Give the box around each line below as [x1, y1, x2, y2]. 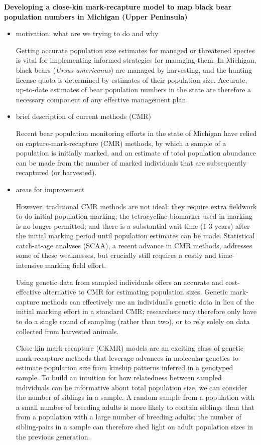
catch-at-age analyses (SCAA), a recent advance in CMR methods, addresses [16, 240, 252, 250]
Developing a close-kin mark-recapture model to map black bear [4, 2, 232, 12]
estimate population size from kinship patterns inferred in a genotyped [16, 362, 233, 373]
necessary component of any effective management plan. [16, 94, 188, 104]
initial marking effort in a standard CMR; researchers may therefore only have [16, 306, 257, 317]
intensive [16, 260, 43, 270]
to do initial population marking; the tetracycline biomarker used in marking [16, 211, 252, 221]
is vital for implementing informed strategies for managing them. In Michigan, [16, 55, 256, 65]
